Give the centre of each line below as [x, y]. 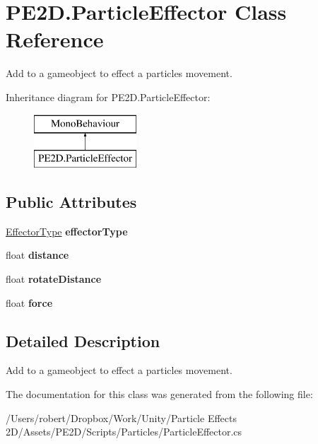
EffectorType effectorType [67, 231]
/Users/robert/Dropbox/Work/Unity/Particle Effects [121, 417]
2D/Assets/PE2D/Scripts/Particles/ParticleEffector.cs [124, 432]
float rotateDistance [54, 279]
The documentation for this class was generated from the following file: [159, 394]
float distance [37, 255]
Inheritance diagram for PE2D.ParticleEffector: [108, 97]
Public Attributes [71, 202]
